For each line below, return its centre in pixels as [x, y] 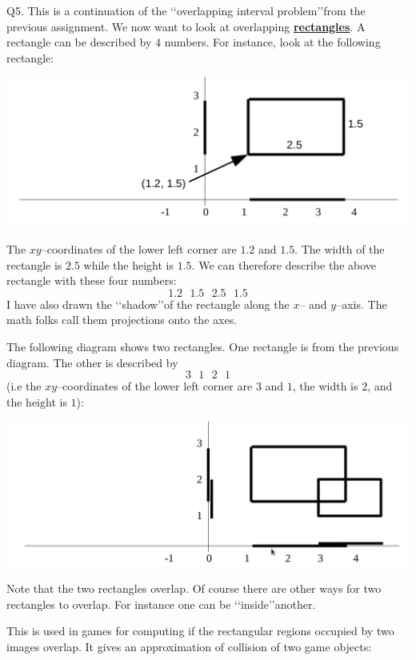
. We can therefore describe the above [284, 264]
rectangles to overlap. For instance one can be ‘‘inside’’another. [161, 604]
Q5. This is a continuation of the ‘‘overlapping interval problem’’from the [186, 10]
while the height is [129, 264]
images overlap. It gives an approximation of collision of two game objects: [189, 646]
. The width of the [340, 249]
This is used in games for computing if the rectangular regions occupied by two [200, 631]
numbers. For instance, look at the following [272, 42]
